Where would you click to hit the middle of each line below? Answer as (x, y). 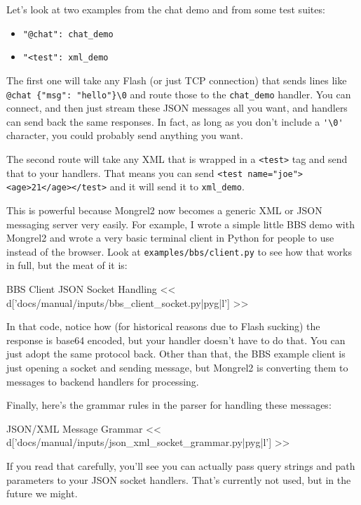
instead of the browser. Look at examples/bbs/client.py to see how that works (179, 251)
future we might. (42, 493)
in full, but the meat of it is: (67, 265)
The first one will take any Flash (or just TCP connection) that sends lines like (177, 80)
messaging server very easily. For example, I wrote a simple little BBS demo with (180, 224)
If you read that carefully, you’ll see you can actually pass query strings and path (181, 465)
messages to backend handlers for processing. (103, 381)
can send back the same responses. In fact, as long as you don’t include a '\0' (175, 121)
